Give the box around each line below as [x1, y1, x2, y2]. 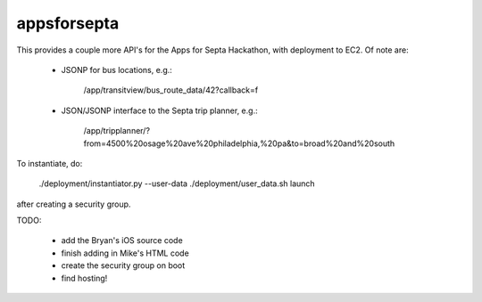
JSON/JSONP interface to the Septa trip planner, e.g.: [61, 105, 258, 116]
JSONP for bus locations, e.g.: [61, 64, 173, 75]
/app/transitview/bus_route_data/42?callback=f [83, 85, 259, 95]
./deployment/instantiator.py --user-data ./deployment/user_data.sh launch [38, 178, 316, 189]
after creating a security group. [16, 199, 131, 209]
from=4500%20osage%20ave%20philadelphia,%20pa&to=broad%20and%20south [83, 138, 395, 149]
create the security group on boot [61, 260, 186, 271]
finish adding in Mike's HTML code [61, 248, 189, 258]
